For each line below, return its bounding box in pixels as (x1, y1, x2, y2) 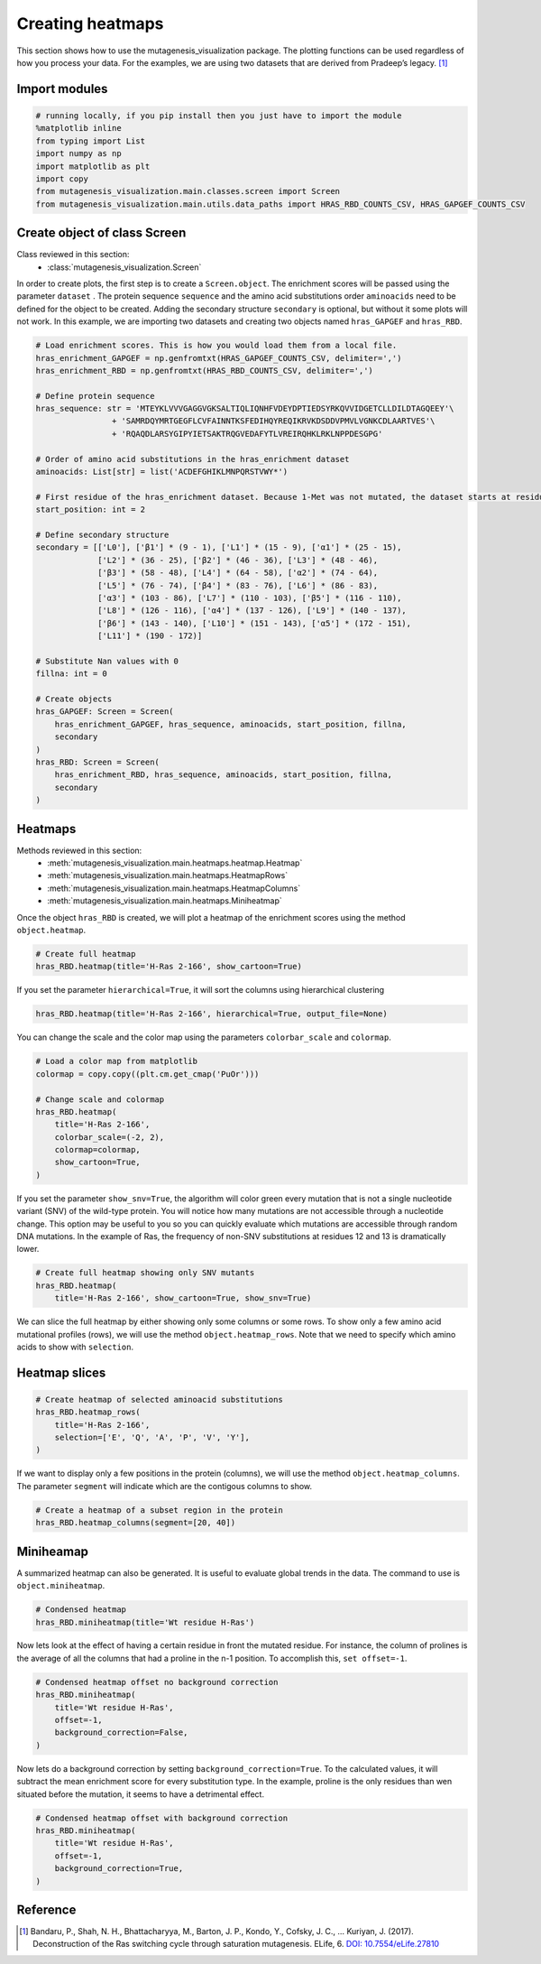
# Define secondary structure (35, 529, 170, 540)
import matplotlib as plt (35, 161, 151, 171)
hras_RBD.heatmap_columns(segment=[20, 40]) (35, 1517, 236, 1528)
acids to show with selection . (16, 1341, 134, 1352)
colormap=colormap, (54, 1144, 142, 1155)
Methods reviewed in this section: (16, 845, 142, 856)
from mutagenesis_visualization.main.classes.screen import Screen (35, 186, 341, 197)
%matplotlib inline (35, 123, 122, 134)
